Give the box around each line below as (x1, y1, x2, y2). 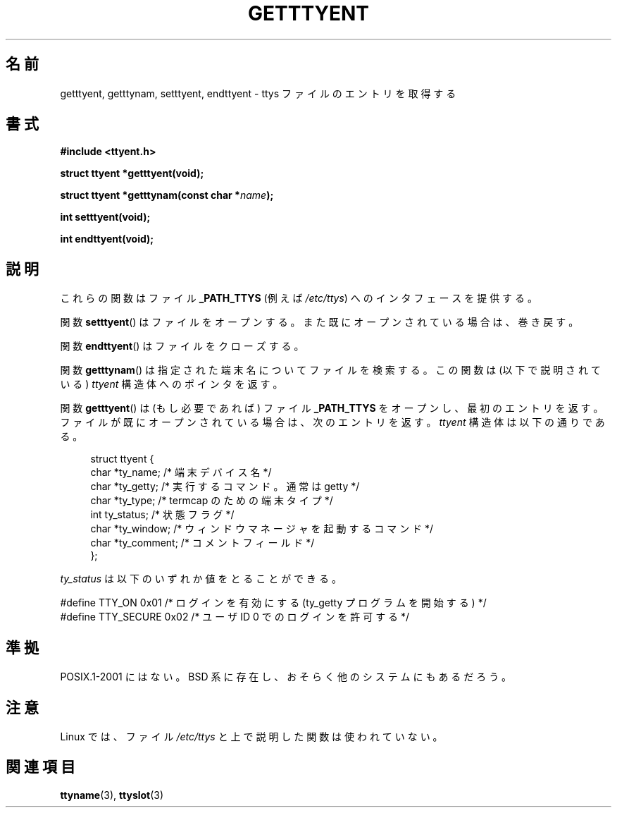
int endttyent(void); (60, 233, 154, 245)
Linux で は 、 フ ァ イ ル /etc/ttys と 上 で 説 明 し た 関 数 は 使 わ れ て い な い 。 (60, 730, 443, 742)
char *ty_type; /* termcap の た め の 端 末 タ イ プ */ (90, 494, 333, 507)
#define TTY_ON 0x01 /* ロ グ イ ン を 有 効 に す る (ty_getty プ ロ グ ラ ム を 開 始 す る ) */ (60, 597, 487, 609)
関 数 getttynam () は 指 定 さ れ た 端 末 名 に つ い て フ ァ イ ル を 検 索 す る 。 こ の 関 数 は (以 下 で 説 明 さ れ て (60, 364, 601, 377)
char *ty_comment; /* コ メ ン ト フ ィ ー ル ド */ (90, 537, 315, 549)
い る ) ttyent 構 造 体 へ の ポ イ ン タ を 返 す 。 (60, 378, 283, 391)
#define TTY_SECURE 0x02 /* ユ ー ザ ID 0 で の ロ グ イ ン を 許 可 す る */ (60, 611, 410, 623)
